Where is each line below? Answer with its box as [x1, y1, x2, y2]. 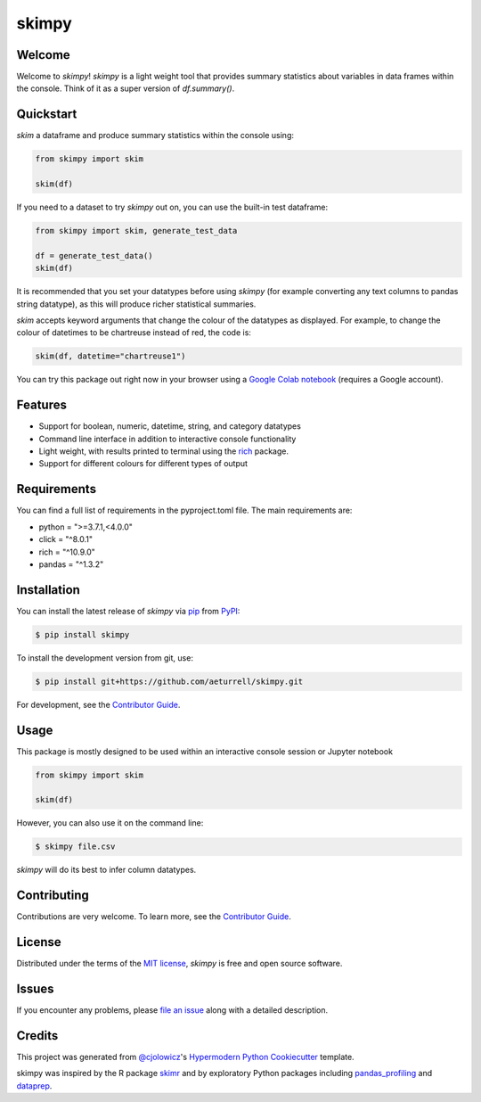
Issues [16, 982, 54, 997]
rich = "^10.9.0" [38, 547, 95, 557]
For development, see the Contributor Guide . [16, 699, 181, 710]
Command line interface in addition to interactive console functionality [38, 433, 297, 444]
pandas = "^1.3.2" [38, 558, 104, 570]
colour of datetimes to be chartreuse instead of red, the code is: [16, 327, 251, 338]
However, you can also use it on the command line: [16, 818, 204, 828]
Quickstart [16, 107, 77, 122]
